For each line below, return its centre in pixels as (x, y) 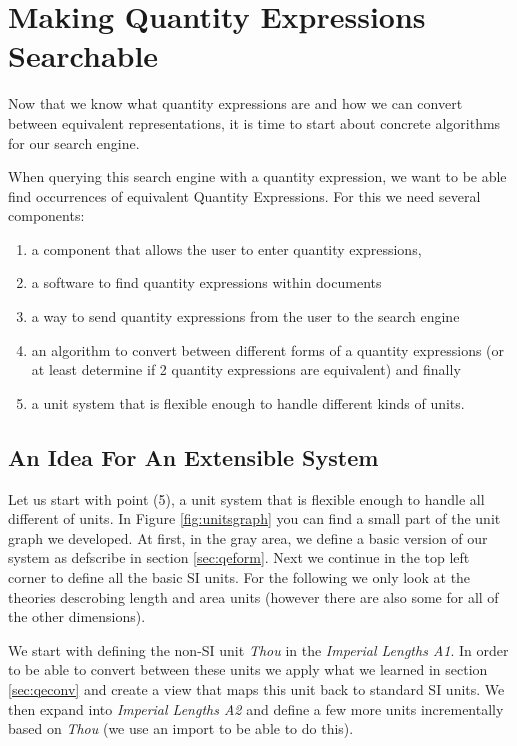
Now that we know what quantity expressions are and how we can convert (235, 103)
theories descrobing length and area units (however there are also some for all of (253, 596)
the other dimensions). (77, 616)
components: (46, 215)
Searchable (83, 55)
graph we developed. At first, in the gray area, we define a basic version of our (248, 537)
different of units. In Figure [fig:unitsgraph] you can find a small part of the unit (254, 518)
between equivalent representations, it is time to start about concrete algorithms (254, 122)
